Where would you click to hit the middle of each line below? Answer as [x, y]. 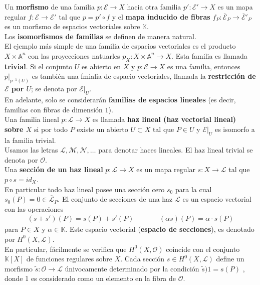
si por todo [51, 129]
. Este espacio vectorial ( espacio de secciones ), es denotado [160, 229]
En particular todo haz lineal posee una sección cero [85, 189]
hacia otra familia [154, 7]
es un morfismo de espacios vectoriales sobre [72, 26]
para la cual [193, 189]
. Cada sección [143, 259]
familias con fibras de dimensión [54, 109]
